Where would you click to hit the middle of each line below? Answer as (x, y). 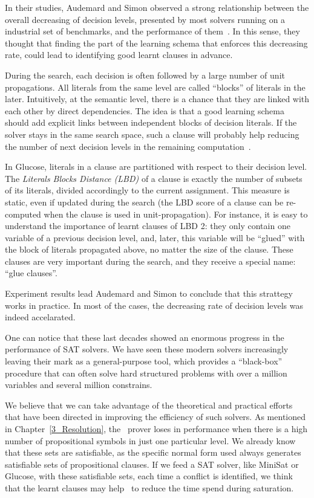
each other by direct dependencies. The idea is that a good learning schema (145, 110)
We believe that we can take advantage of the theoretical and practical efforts (149, 405)
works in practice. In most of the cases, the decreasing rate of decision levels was (154, 305)
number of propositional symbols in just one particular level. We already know (150, 440)
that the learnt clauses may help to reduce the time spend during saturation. (149, 487)
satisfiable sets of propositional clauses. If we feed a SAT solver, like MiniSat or (152, 464)
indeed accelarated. (40, 317)
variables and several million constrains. (79, 385)
